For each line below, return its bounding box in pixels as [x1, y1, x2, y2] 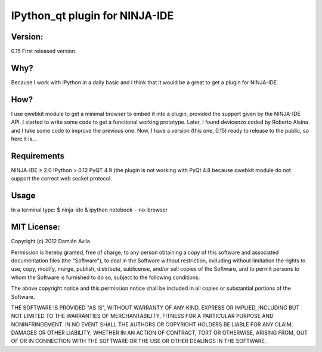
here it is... [11, 135, 37, 143]
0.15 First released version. [11, 48, 77, 55]
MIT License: [11, 222, 61, 232]
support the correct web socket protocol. [11, 175, 113, 182]
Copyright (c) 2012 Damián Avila [11, 238, 91, 245]
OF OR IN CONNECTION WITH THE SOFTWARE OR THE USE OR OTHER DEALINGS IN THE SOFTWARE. [11, 338, 267, 345]
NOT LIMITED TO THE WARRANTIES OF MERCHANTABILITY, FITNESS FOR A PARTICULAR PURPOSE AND [11, 313, 274, 320]
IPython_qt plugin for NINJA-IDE [11, 9, 174, 22]
